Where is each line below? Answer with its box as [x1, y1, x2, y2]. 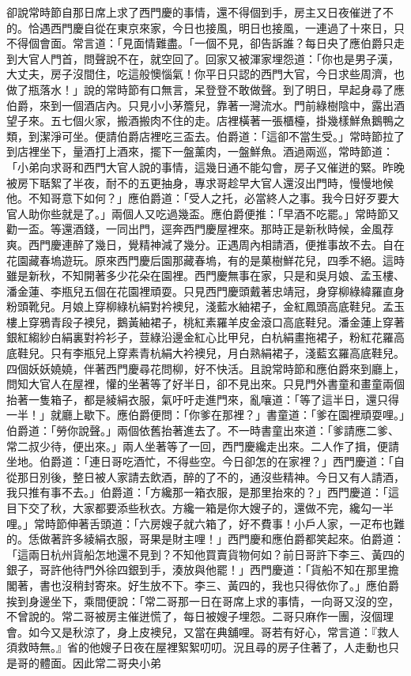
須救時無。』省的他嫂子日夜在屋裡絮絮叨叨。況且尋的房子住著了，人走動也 [6, 639, 388, 655]
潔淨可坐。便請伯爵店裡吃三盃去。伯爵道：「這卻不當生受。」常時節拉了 [39, 127, 405, 144]
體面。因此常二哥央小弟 [39, 654, 161, 670]
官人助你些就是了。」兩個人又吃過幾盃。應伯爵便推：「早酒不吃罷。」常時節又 [6, 205, 399, 221]
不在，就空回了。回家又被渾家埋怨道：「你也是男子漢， [116, 50, 399, 66]
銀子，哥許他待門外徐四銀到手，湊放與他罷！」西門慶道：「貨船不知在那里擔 [6, 561, 399, 578]
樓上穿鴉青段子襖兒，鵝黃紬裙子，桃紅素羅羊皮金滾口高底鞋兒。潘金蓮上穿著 [6, 313, 405, 330]
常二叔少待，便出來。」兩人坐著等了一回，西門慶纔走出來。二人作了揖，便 [6, 437, 388, 454]
